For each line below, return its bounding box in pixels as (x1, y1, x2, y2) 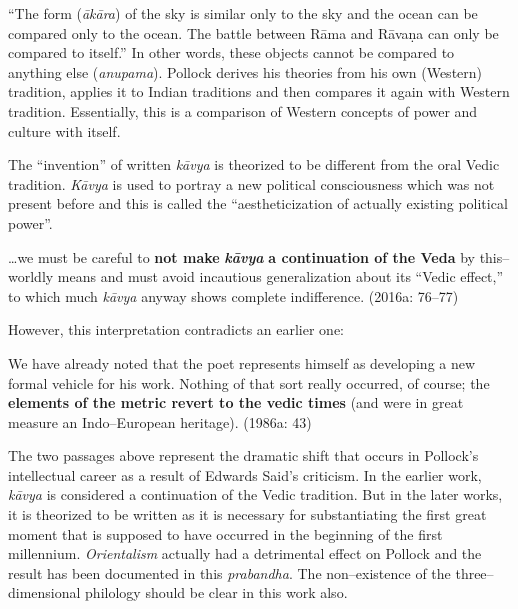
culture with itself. (8, 120, 121, 141)
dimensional (8, 582, 81, 603)
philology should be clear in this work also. (85, 582, 348, 603)
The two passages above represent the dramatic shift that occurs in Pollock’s (8, 445, 479, 466)
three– (455, 562, 494, 583)
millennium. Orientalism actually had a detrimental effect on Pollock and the (8, 543, 482, 564)
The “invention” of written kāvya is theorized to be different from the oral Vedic (8, 154, 500, 175)
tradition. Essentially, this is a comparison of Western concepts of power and (8, 100, 478, 121)
